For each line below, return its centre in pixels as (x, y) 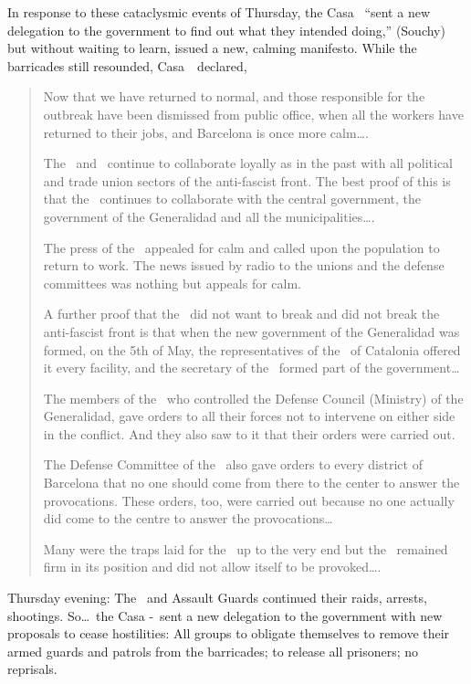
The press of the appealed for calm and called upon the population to (241, 247)
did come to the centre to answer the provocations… (188, 518)
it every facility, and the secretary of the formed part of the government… (251, 368)
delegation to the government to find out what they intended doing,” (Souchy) (226, 30)
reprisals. (32, 669)
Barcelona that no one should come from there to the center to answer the (251, 483)
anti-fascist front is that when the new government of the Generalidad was (251, 331)
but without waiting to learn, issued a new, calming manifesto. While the (212, 48)
